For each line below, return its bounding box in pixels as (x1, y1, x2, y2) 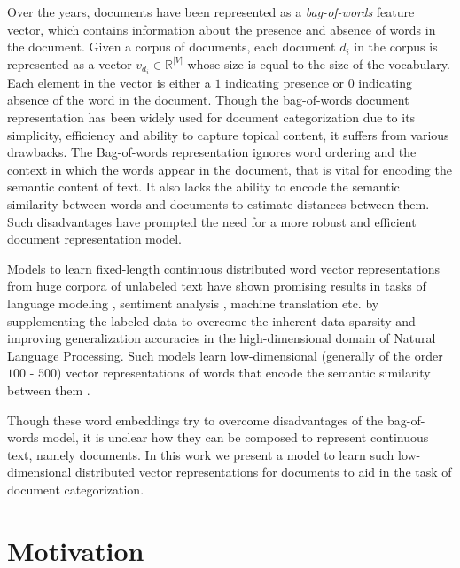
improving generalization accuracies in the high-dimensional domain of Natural (7, 329, 436, 347)
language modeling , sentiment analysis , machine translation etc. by (7, 294, 379, 312)
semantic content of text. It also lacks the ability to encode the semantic (7, 177, 400, 196)
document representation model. (7, 230, 182, 248)
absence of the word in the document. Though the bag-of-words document (7, 90, 409, 109)
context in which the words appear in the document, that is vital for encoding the (7, 160, 452, 178)
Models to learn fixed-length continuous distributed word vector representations (7, 259, 440, 277)
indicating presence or (225, 73, 345, 91)
